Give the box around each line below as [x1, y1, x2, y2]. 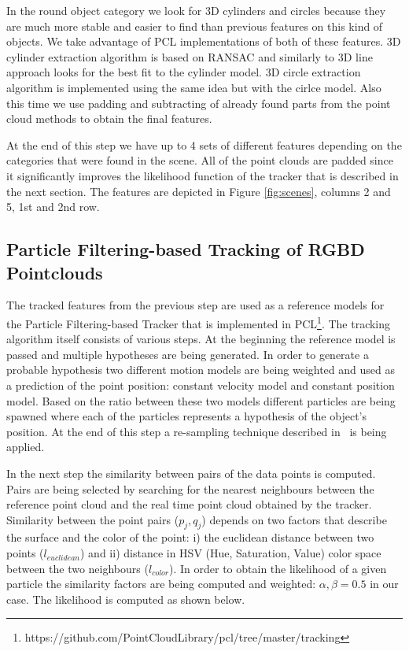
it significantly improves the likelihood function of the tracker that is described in [6, 167, 399, 183]
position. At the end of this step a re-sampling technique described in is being [6, 423, 387, 439]
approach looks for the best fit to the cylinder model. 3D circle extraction [6, 64, 361, 80]
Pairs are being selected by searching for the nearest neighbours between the [6, 480, 374, 497]
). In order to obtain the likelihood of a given [169, 560, 387, 576]
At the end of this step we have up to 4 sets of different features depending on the [6, 136, 402, 153]
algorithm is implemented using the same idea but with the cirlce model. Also [6, 79, 381, 95]
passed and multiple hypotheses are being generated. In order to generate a [6, 346, 369, 362]
